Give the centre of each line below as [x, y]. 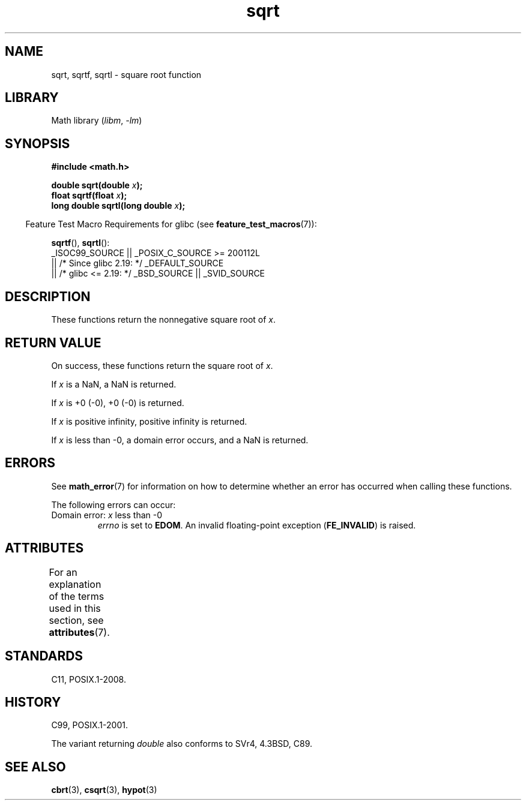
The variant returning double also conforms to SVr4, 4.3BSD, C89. [182, 744]
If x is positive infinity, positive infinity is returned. [149, 421]
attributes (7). [79, 632]
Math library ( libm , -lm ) [97, 121]
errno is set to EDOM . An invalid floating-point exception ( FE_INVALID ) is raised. [257, 525]
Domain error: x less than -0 [107, 515]
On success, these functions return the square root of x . [162, 365]
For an [63, 572]
